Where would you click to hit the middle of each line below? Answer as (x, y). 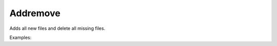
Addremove (35, 13)
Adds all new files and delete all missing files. (57, 28)
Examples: (21, 37)
